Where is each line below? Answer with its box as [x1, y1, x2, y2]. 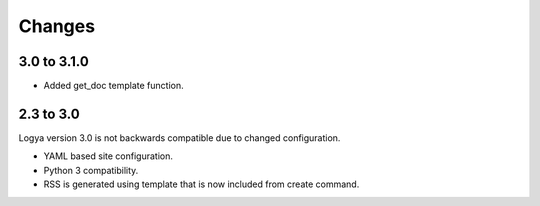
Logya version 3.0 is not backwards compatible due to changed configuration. [18, 131, 341, 144]
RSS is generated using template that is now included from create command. [43, 178, 360, 190]
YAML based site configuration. [43, 150, 174, 162]
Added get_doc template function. [43, 80, 184, 92]
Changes [18, 15, 95, 37]
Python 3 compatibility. [43, 164, 139, 176]
